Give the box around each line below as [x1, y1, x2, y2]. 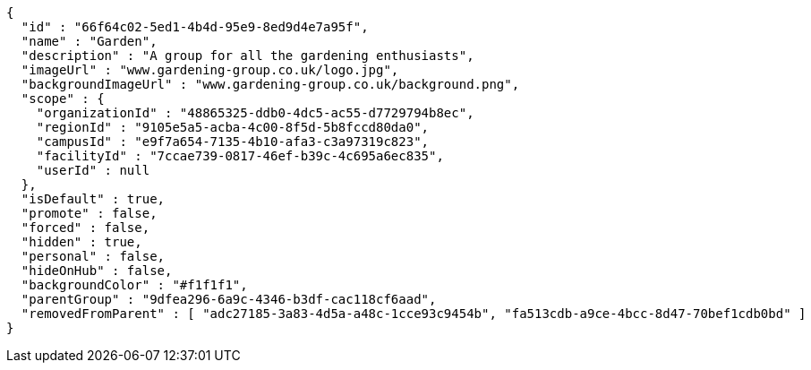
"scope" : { [21, 91, 105, 106]
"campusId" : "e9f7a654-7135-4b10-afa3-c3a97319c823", [36, 134, 430, 149]
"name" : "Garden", [21, 34, 158, 48]
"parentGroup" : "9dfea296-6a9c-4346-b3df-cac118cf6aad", [21, 292, 437, 306]
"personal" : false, [21, 249, 166, 263]
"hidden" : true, [21, 235, 142, 249]
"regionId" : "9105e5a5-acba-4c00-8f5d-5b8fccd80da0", [36, 120, 430, 134]
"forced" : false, [21, 220, 150, 235]
